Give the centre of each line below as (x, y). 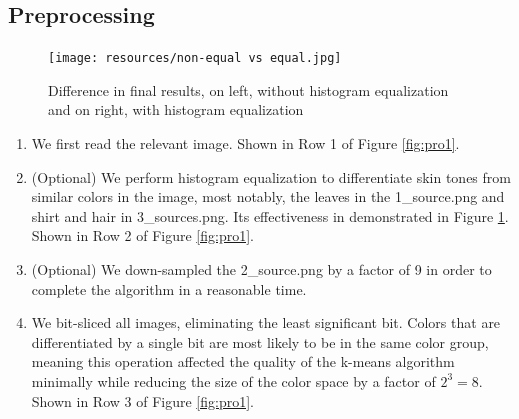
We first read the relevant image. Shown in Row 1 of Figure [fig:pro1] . (245, 143)
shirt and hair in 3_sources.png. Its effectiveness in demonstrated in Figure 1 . (270, 215)
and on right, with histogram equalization (176, 109)
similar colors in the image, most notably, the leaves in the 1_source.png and (268, 196)
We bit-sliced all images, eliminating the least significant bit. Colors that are (266, 322)
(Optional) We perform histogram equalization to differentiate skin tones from (271, 176)
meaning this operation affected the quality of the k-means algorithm (243, 361)
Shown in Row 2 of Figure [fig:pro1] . (142, 235)
